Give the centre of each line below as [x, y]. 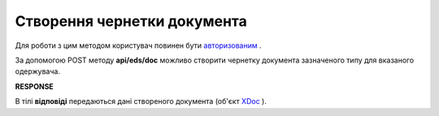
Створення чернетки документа [131, 21]
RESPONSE [35, 86]
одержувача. [38, 71]
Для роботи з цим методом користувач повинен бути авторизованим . [138, 45]
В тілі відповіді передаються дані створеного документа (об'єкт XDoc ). [141, 101]
